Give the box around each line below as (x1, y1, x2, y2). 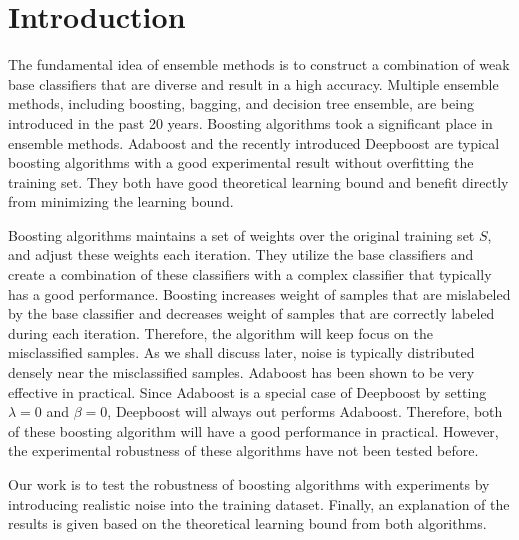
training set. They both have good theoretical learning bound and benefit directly (8, 171, 509, 192)
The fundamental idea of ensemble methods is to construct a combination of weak (8, 54, 510, 75)
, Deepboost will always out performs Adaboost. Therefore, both (107, 401, 503, 422)
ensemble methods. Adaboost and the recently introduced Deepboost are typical (8, 132, 500, 153)
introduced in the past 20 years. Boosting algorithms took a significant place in (8, 112, 493, 133)
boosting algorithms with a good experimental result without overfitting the (8, 152, 474, 173)
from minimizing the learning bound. (8, 191, 234, 212)
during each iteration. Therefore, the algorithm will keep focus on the (8, 322, 433, 343)
